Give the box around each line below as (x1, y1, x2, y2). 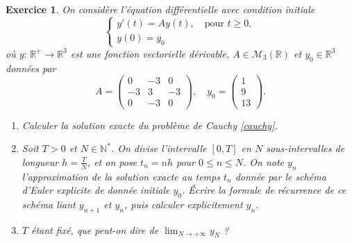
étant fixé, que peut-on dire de (31, 222, 159, 237)
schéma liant (22, 196, 76, 211)
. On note (242, 154, 285, 169)
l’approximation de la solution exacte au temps (22, 169, 220, 183)
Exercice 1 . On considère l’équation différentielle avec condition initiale (6, 2, 315, 16)
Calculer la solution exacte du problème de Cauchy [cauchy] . (22, 117, 278, 132)
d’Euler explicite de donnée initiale (22, 183, 170, 197)
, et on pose (87, 154, 137, 169)
